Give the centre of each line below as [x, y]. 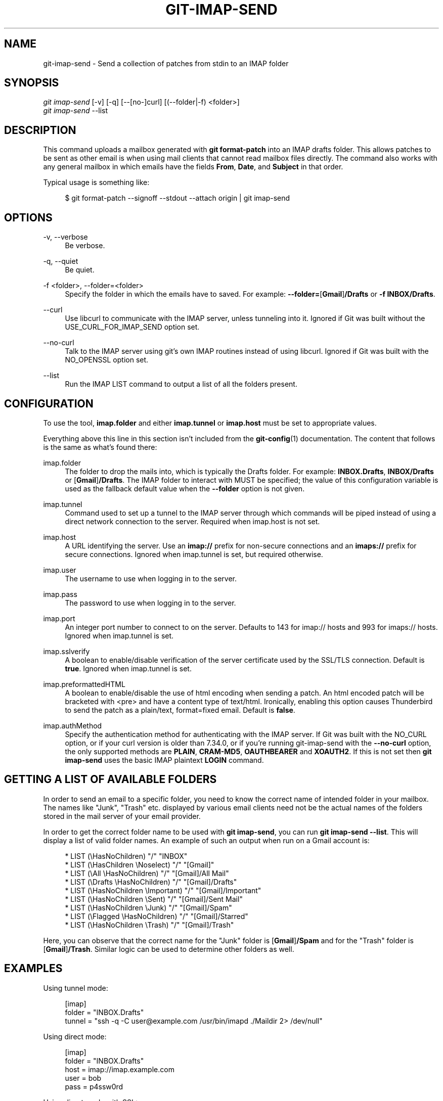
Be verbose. [85, 246]
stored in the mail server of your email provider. [122, 816]
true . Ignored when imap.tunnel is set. [128, 668]
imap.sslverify [67, 651]
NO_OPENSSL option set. [107, 360]
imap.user [60, 570]
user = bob [83, 1078]
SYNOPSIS [32, 83]
